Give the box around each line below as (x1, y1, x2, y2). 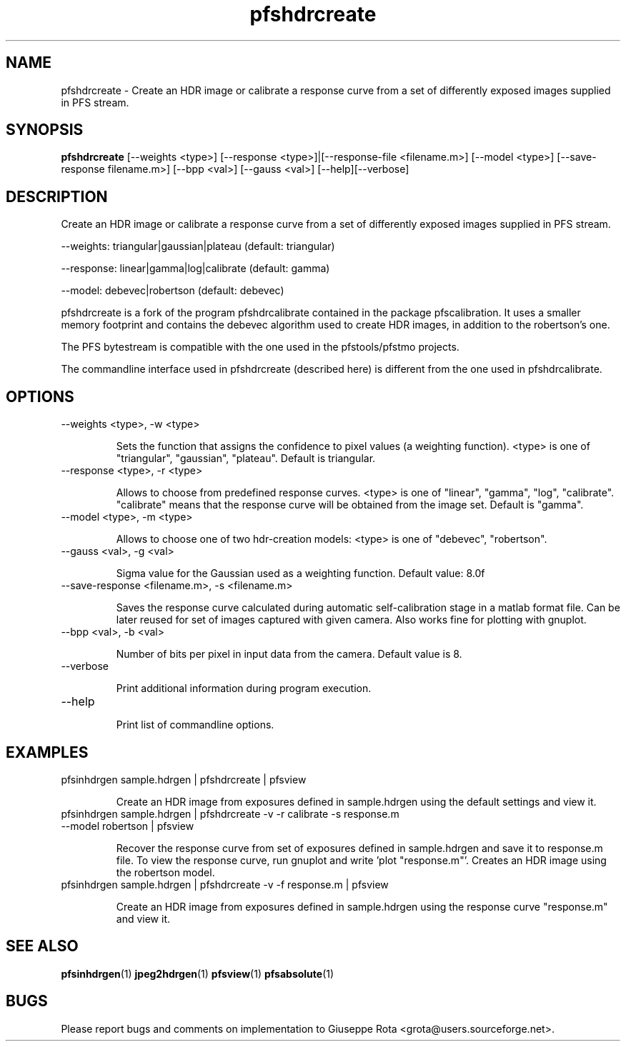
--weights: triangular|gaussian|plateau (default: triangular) (61, 240, 335, 253)
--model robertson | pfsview (61, 819, 194, 832)
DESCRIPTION (6, 187, 108, 206)
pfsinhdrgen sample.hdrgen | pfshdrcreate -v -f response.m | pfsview (61, 878, 389, 891)
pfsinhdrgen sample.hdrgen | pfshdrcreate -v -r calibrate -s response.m (61, 807, 399, 820)
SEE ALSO (6, 937, 79, 956)
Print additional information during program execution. (116, 682, 372, 695)
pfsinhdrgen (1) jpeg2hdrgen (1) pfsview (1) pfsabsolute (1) (61, 967, 334, 980)
